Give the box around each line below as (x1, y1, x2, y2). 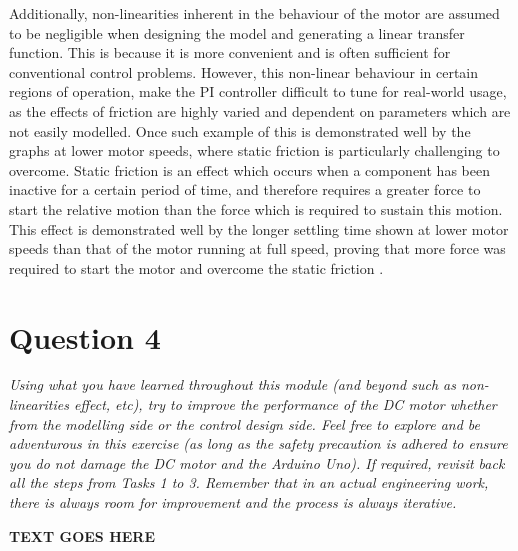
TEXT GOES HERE (9, 525, 156, 546)
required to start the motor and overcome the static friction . (9, 257, 384, 278)
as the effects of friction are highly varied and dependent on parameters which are (9, 100, 511, 121)
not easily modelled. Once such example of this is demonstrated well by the (9, 120, 471, 141)
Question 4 (9, 316, 161, 357)
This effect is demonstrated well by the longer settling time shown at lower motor (9, 218, 509, 239)
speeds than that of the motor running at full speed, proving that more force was (9, 238, 506, 259)
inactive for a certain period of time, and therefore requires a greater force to (9, 179, 481, 200)
